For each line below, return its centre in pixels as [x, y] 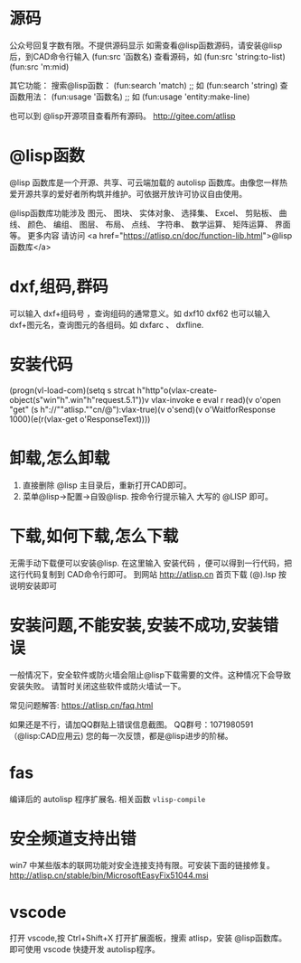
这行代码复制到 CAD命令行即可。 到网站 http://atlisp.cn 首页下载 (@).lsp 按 [148, 574]
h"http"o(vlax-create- [177, 390]
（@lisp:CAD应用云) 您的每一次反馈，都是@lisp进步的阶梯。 [121, 735]
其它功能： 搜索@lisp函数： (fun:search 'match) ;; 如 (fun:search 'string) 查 [149, 85]
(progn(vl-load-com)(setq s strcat [72, 390]
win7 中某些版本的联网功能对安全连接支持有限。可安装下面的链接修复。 [142, 865]
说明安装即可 [33, 585]
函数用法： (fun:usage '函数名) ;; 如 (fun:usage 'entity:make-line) [130, 97]
